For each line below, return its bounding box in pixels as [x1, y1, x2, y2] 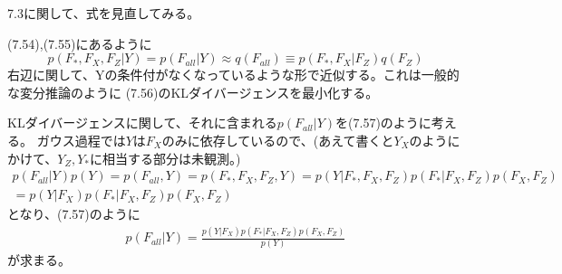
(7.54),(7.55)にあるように [7, 33, 152, 52]
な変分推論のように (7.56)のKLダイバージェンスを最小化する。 [7, 82, 379, 101]
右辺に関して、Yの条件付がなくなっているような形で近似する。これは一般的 [7, 65, 460, 84]
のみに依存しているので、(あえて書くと [161, 130, 394, 149]
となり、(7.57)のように [7, 204, 140, 223]
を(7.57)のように [335, 113, 431, 132]
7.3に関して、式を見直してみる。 [7, 4, 200, 22]
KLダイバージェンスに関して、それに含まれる [7, 113, 277, 132]
